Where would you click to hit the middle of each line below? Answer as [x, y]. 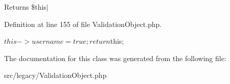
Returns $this [25, 7]
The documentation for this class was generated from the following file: [115, 58]
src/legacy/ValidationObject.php [55, 75]
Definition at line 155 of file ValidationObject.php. [83, 24]
